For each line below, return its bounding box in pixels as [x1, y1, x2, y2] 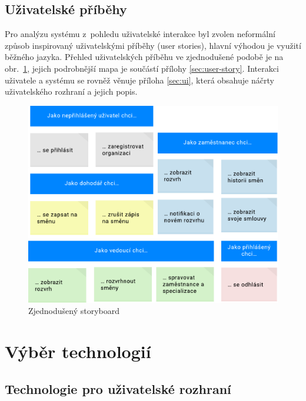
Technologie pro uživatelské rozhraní [5, 379, 231, 397]
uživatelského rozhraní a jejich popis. [5, 85, 138, 98]
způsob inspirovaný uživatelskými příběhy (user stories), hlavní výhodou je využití [5, 39, 301, 51]
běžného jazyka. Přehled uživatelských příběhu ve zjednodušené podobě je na [5, 51, 284, 63]
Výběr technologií [5, 339, 151, 363]
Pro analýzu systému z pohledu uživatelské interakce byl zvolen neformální [5, 28, 275, 40]
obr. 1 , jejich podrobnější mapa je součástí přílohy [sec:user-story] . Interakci [5, 62, 279, 74]
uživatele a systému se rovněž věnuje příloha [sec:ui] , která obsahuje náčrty [5, 73, 274, 86]
